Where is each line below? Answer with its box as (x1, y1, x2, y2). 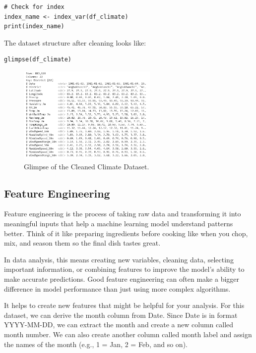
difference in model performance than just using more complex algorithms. (4, 283, 231, 294)
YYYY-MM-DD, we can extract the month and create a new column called (4, 319, 234, 330)
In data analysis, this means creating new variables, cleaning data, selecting (4, 254, 234, 264)
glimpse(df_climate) (4, 56, 72, 63)
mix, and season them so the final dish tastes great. (4, 238, 161, 248)
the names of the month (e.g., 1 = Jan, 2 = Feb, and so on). (4, 339, 188, 349)
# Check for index (4, 3, 64, 10)
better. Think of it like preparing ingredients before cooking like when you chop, (4, 228, 248, 238)
